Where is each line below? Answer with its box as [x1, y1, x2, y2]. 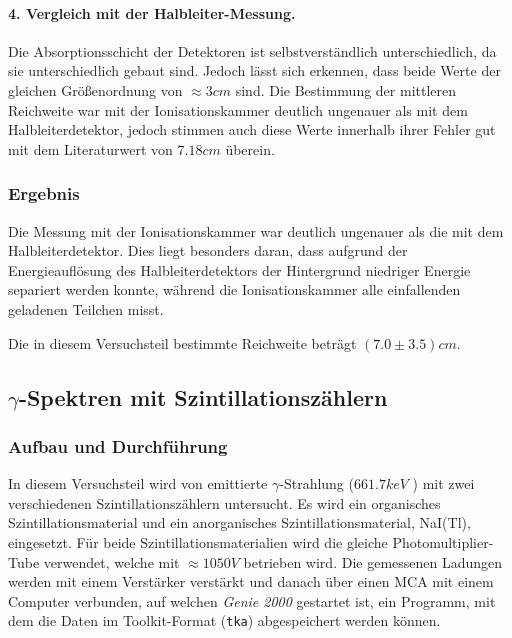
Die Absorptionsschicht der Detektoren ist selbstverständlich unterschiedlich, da [8, 40, 497, 61]
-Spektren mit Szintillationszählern [18, 381, 388, 412]
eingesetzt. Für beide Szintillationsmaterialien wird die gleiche [8, 531, 388, 552]
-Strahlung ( [279, 473, 354, 494]
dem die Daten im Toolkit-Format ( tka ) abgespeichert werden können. [8, 610, 441, 631]
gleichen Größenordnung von [8, 79, 183, 100]
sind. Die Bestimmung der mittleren [235, 79, 457, 100]
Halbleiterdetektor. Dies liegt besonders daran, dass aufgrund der [8, 240, 408, 261]
